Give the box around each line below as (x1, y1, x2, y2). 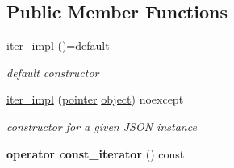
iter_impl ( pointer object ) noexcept (6, 91, 184, 108)
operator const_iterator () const (6, 145, 185, 162)
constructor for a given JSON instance (6, 117, 197, 134)
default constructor (6, 64, 99, 80)
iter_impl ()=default (6, 37, 110, 54)
